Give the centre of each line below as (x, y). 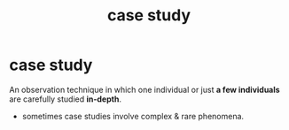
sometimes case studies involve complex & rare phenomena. (133, 116)
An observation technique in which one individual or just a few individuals (145, 89)
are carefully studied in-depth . (66, 99)
